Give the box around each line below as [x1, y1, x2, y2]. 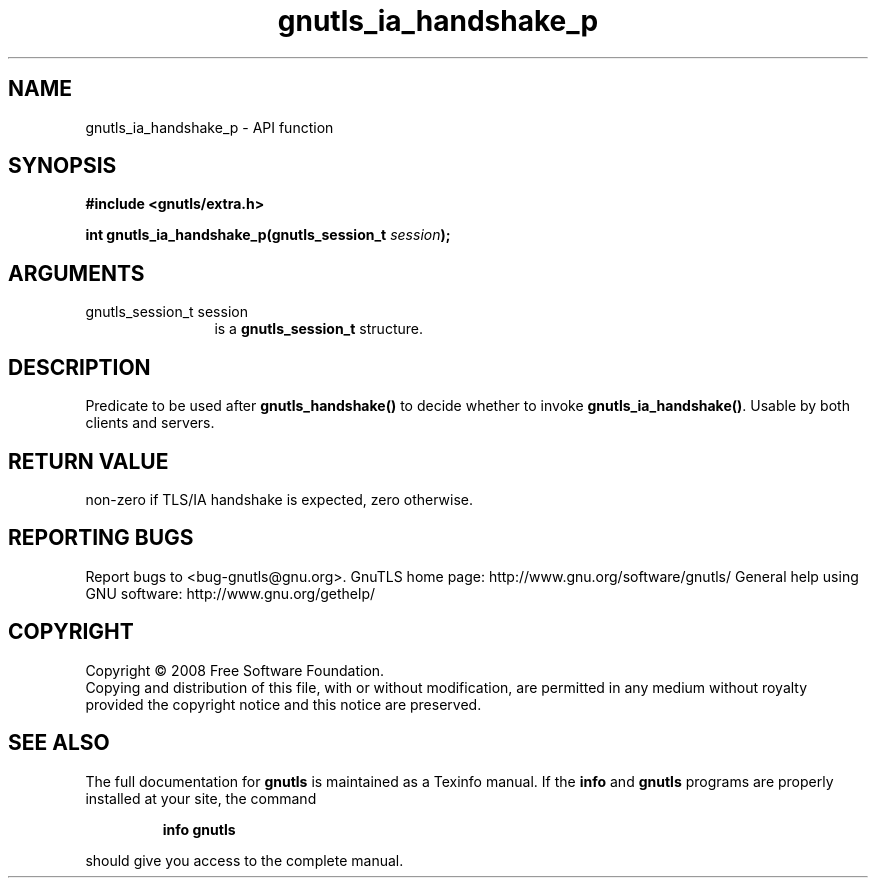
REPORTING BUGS [8, 525, 194, 551]
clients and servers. [85, 414, 215, 432]
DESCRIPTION [8, 354, 151, 380]
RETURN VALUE [8, 448, 169, 474]
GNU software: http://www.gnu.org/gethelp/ [85, 584, 376, 602]
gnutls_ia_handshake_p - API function [85, 118, 334, 136]
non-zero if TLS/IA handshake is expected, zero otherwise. [85, 490, 474, 508]
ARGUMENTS [8, 260, 145, 286]
